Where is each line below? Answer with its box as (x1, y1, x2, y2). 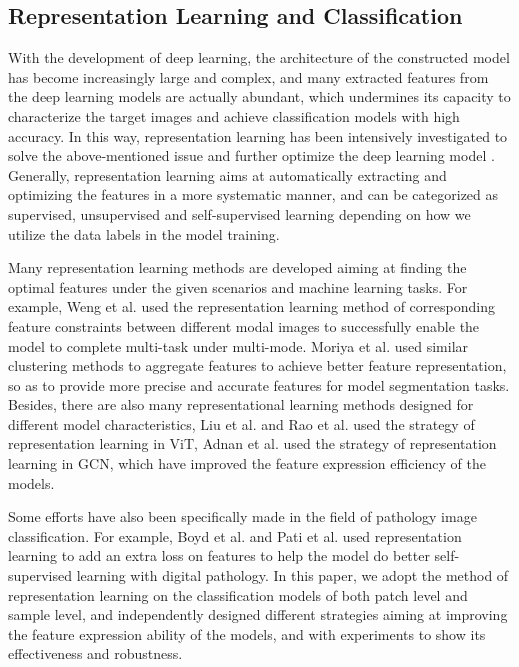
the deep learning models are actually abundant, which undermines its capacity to (8, 86, 511, 107)
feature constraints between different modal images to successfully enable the (8, 315, 480, 336)
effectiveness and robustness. (8, 643, 183, 664)
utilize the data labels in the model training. (8, 223, 280, 244)
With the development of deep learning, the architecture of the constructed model (8, 47, 510, 68)
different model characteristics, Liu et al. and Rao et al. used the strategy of (8, 413, 475, 434)
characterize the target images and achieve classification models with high (8, 105, 460, 126)
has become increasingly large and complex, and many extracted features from (8, 66, 489, 87)
